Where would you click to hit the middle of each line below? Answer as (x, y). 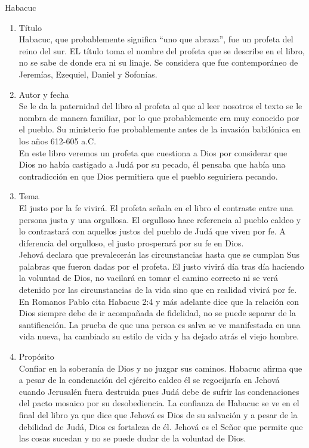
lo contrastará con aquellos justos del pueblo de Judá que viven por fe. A (152, 231)
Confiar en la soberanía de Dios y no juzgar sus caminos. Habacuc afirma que (160, 368)
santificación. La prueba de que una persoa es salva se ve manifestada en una (160, 324)
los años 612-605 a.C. (58, 140)
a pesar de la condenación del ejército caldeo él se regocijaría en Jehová (149, 380)
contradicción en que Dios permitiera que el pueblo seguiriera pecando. (148, 176)
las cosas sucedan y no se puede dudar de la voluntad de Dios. (132, 438)
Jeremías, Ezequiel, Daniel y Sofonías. (88, 74)
